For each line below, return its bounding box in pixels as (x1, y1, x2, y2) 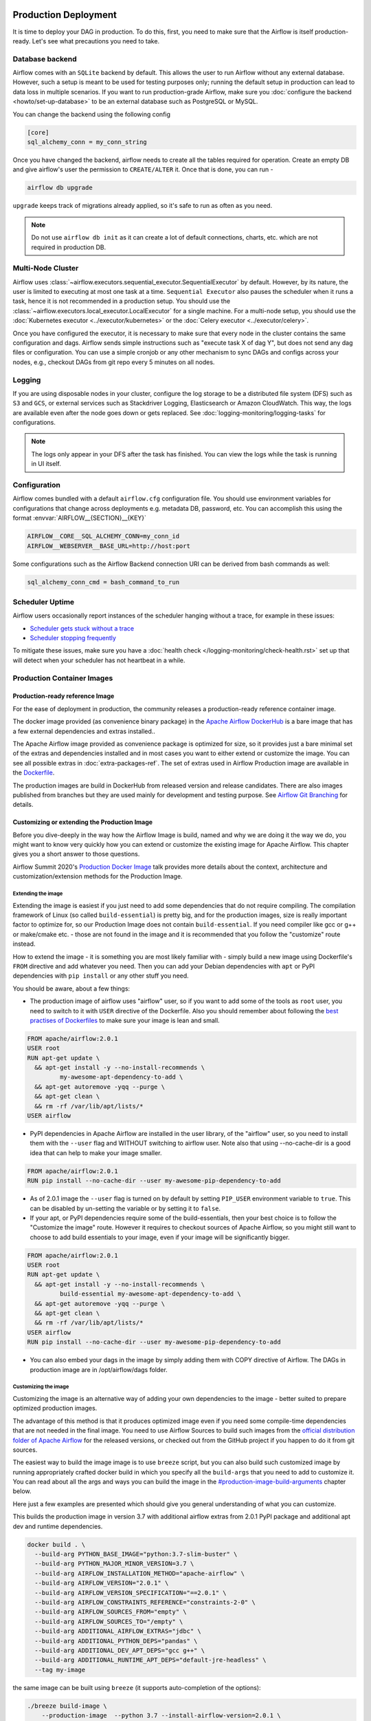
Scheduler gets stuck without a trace (30, 624, 134, 633)
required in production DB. (31, 243, 106, 251)
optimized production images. (12, 1404, 98, 1413)
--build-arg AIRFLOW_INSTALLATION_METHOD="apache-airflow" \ (34, 1570, 245, 1577)
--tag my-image (34, 1666, 86, 1674)
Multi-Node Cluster (12, 264, 79, 273)
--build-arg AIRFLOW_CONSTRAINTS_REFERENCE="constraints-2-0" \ (34, 1598, 256, 1606)
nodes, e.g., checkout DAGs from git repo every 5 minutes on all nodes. (12, 358, 215, 366)
